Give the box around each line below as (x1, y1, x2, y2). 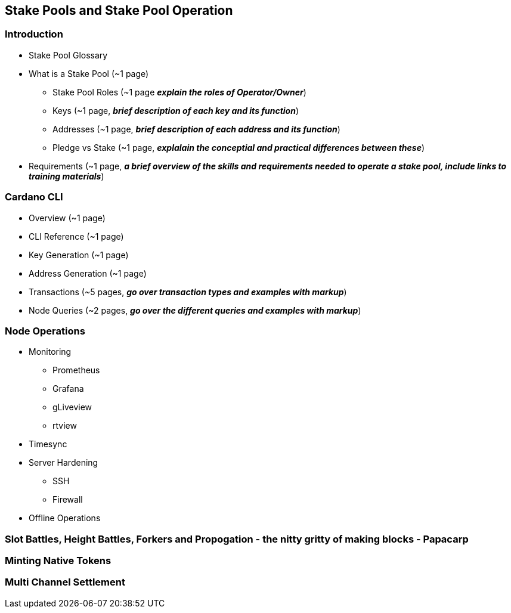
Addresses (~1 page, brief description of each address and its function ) (52, 123, 340, 134)
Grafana (52, 383, 84, 394)
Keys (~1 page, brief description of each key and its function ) (52, 105, 299, 116)
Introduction (5, 28, 63, 41)
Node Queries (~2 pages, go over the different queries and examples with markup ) (29, 305, 361, 315)
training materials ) (29, 171, 104, 181)
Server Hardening (29, 457, 98, 468)
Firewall (52, 494, 83, 505)
